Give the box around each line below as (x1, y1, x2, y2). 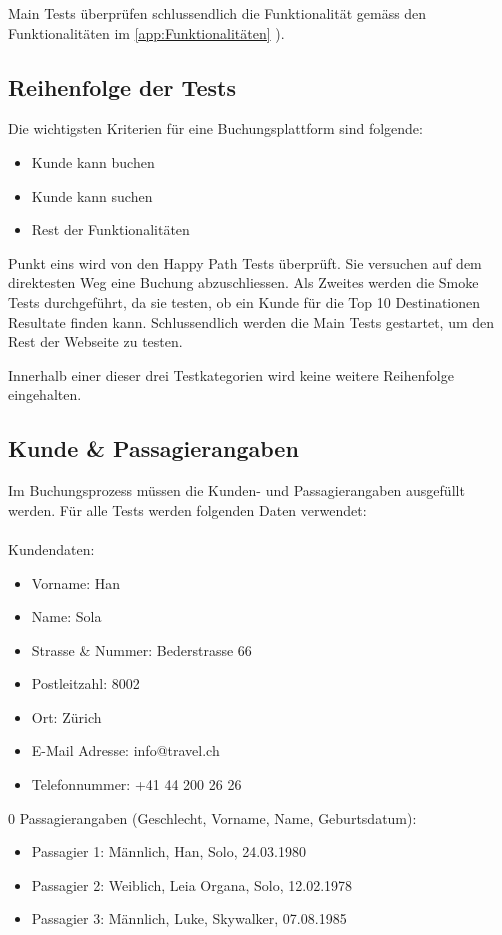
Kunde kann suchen (31, 185, 153, 206)
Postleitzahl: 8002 (31, 673, 140, 694)
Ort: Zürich (31, 706, 102, 727)
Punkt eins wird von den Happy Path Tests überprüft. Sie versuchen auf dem (8, 252, 482, 273)
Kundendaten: (8, 538, 95, 559)
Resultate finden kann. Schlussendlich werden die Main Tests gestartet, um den (8, 311, 495, 332)
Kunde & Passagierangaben (8, 433, 299, 464)
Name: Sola (31, 606, 102, 627)
